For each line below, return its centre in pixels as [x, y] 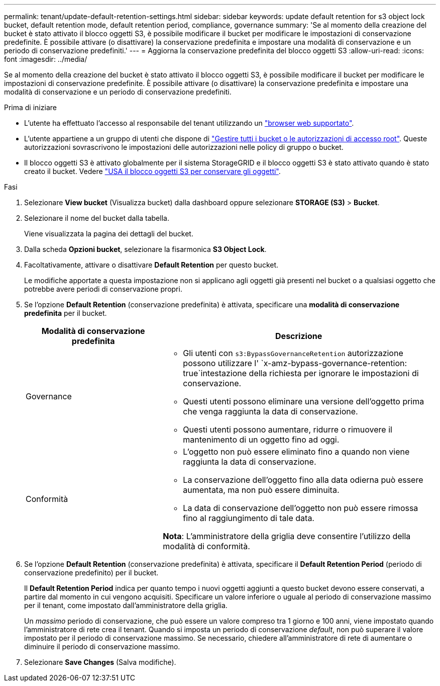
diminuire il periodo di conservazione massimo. [102, 647]
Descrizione [299, 336]
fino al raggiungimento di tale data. [249, 518]
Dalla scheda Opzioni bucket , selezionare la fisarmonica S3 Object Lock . [145, 249]
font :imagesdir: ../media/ [46, 59]
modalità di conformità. [206, 546]
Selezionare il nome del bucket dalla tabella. [97, 218]
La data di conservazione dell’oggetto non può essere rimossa [301, 508]
